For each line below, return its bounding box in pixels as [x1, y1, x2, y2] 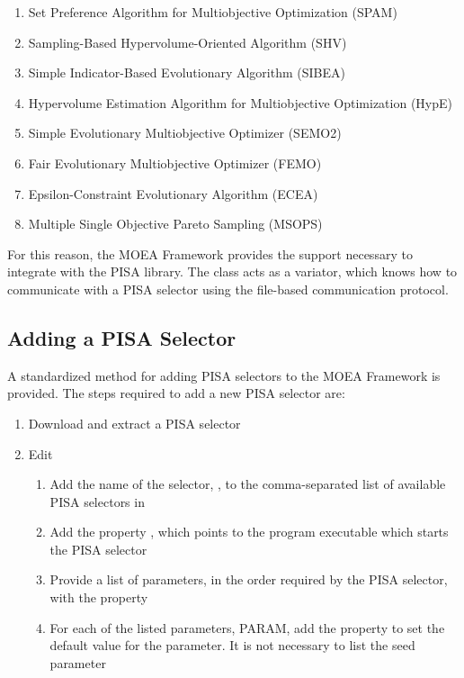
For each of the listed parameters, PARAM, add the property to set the [49, 618, 445, 637]
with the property [49, 588, 148, 607]
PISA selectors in [49, 492, 145, 511]
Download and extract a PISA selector [28, 413, 241, 432]
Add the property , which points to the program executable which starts [49, 522, 449, 541]
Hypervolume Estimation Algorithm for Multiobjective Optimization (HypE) [28, 93, 453, 112]
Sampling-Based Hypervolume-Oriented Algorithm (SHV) [28, 32, 347, 51]
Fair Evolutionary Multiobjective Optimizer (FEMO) [28, 153, 322, 172]
